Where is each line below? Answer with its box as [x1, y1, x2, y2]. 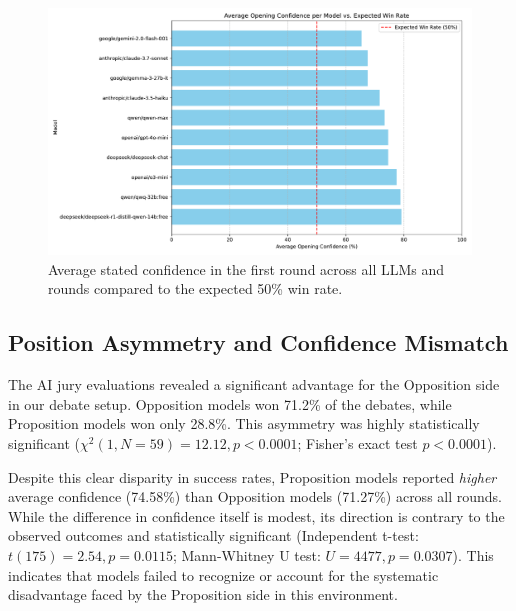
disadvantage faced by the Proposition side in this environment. [8, 584, 398, 605]
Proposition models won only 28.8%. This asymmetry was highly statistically [8, 413, 480, 434]
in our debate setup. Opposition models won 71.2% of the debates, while [8, 393, 452, 414]
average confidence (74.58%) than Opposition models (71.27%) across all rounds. [8, 486, 503, 507]
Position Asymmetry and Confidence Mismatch [8, 327, 509, 358]
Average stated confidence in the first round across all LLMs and [48, 258, 445, 279]
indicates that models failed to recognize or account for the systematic [8, 564, 439, 585]
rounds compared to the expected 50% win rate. [48, 278, 343, 299]
